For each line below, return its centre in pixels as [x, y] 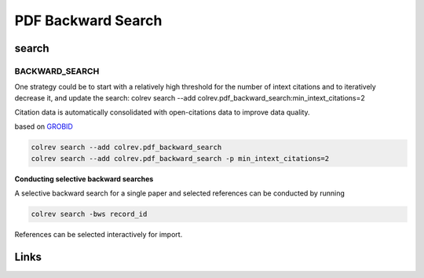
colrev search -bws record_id [89, 214]
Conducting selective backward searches [84, 179]
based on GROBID [44, 126]
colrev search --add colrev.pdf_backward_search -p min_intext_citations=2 [180, 158]
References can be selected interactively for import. [99, 235]
